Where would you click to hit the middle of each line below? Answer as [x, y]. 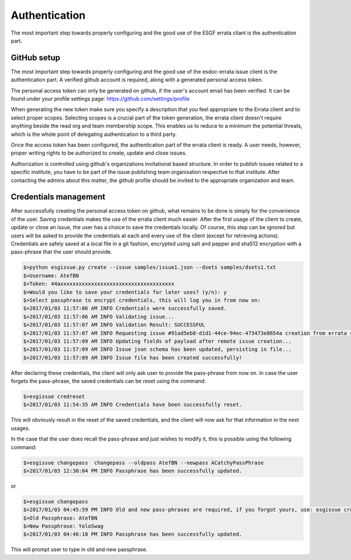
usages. [20, 428]
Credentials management [58, 197]
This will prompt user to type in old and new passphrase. [79, 549]
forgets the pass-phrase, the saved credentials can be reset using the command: [108, 381]
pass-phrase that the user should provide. [61, 252]
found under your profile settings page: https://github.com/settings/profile [100, 99]
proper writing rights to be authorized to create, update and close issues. [99, 153]
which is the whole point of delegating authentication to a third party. [94, 134]
